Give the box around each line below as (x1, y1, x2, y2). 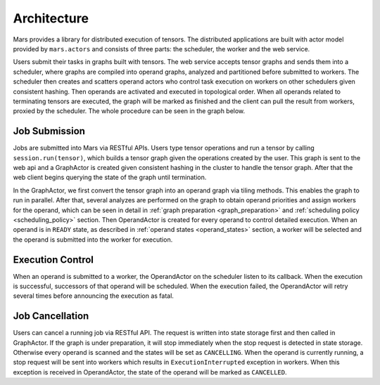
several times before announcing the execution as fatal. (13, 292, 174, 300)
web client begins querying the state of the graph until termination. (13, 173, 207, 182)
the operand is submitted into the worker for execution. (13, 235, 173, 244)
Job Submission (13, 125, 86, 137)
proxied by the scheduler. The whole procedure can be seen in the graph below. (13, 107, 246, 115)
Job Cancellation (13, 310, 89, 322)
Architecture (13, 11, 89, 26)
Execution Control (13, 254, 94, 266)
